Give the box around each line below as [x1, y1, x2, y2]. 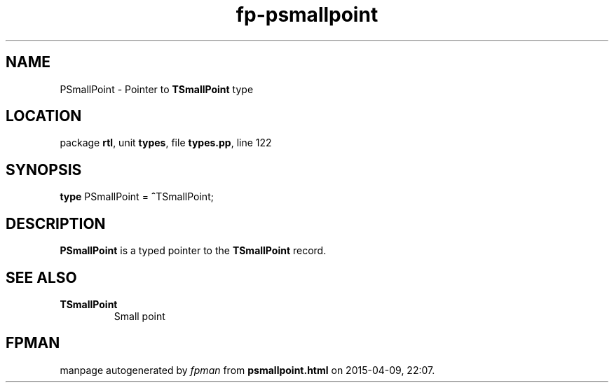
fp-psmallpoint [236, 3, 378, 27]
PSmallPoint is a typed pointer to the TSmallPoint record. [60, 244, 327, 257]
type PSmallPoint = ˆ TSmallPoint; [60, 190, 214, 203]
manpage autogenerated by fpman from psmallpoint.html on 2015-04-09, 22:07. [60, 363, 435, 376]
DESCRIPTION [6, 214, 106, 233]
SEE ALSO [6, 268, 77, 286]
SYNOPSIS [6, 160, 82, 179]
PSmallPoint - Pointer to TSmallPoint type [60, 83, 254, 95]
